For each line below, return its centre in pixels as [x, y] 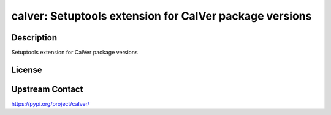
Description [34, 38]
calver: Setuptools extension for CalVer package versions [162, 16]
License [27, 69]
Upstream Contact [47, 89]
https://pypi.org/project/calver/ [50, 103]
